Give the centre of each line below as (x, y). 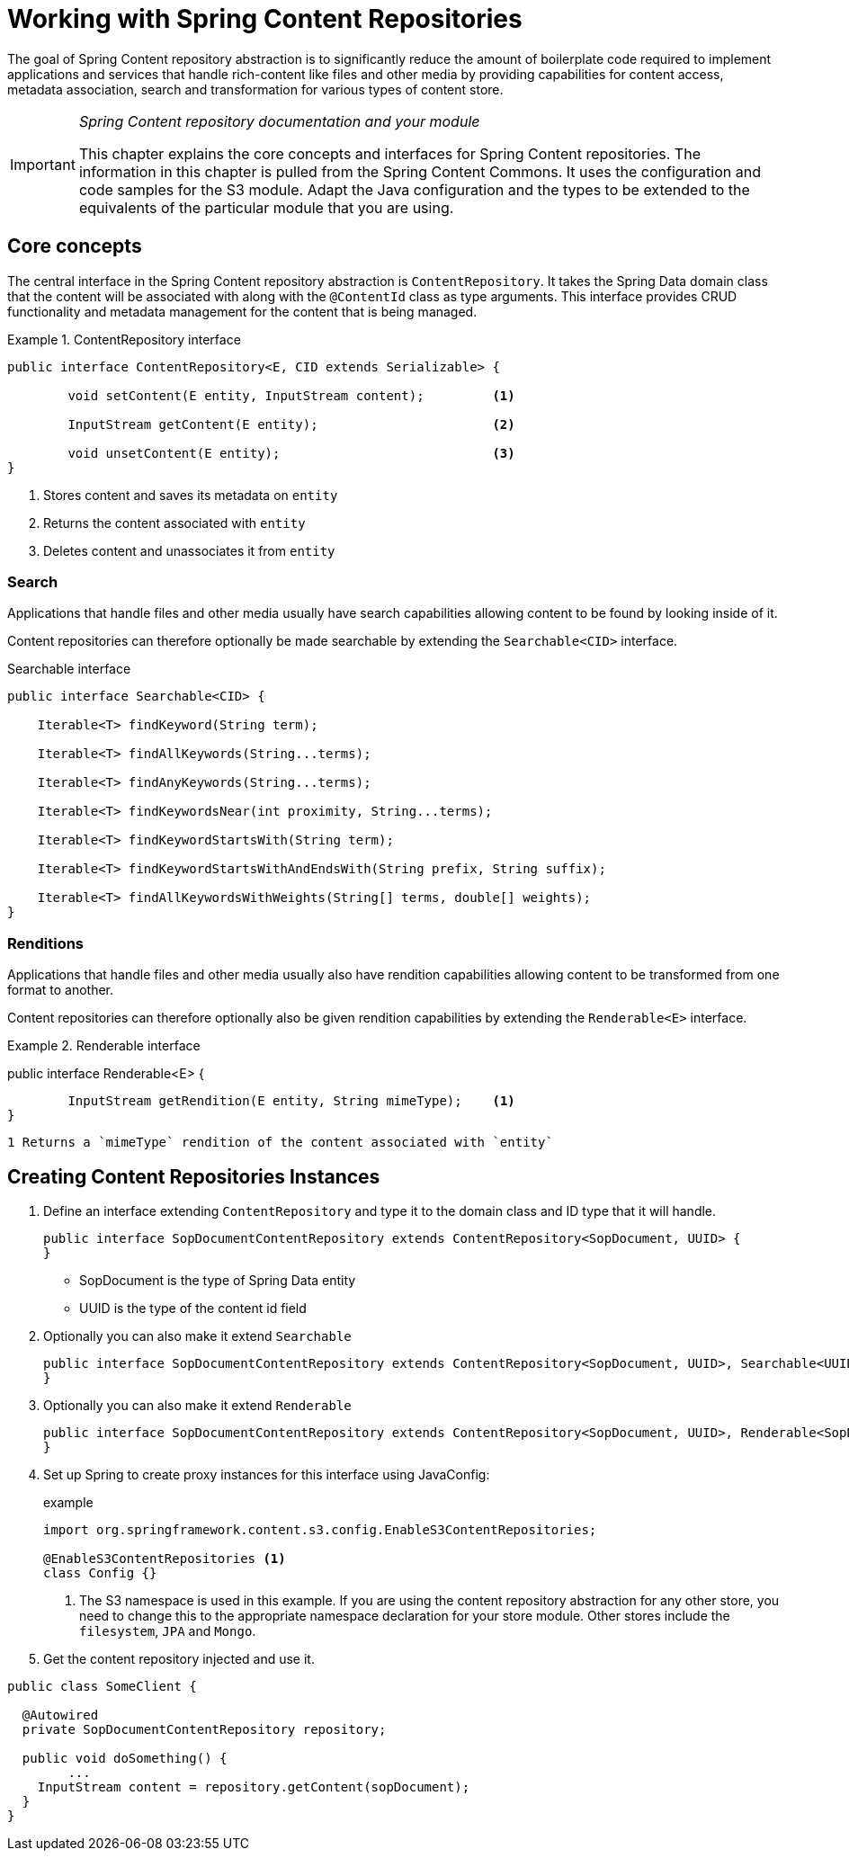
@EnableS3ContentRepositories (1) (165, 1558)
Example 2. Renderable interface (104, 1046)
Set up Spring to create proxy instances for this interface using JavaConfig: (267, 1474)
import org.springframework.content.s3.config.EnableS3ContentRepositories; (320, 1529)
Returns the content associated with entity (174, 523)
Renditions (46, 943)
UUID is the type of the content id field (193, 1308)
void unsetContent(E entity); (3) (291, 453)
